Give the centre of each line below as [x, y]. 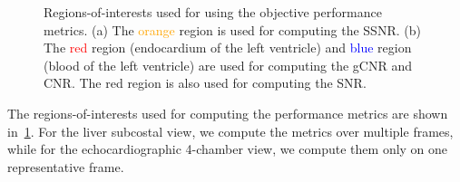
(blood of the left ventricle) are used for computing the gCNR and [228, 65]
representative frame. [66, 166]
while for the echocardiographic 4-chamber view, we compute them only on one [228, 149]
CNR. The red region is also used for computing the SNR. [205, 83]
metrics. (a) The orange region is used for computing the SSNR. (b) [232, 29]
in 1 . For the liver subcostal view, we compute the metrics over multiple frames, [230, 131]
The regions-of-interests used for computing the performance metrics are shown [228, 113]
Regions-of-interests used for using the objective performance [213, 12]
